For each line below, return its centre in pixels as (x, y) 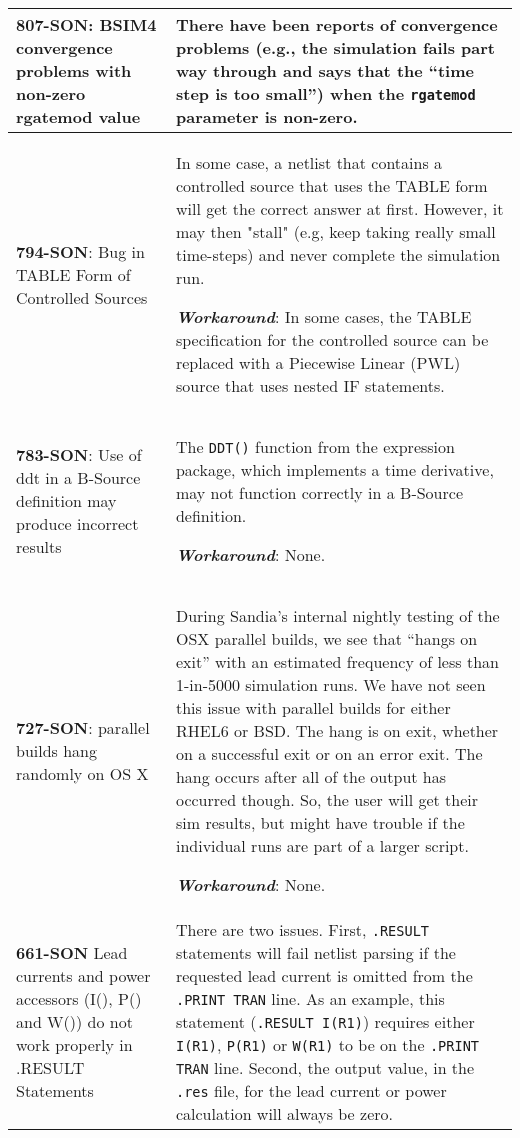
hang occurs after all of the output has (311, 776)
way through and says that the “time (324, 70)
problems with (74, 70)
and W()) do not (74, 1021)
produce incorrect (77, 523)
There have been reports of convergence (336, 24)
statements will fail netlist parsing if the (315, 952)
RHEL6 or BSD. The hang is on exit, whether (337, 730)
